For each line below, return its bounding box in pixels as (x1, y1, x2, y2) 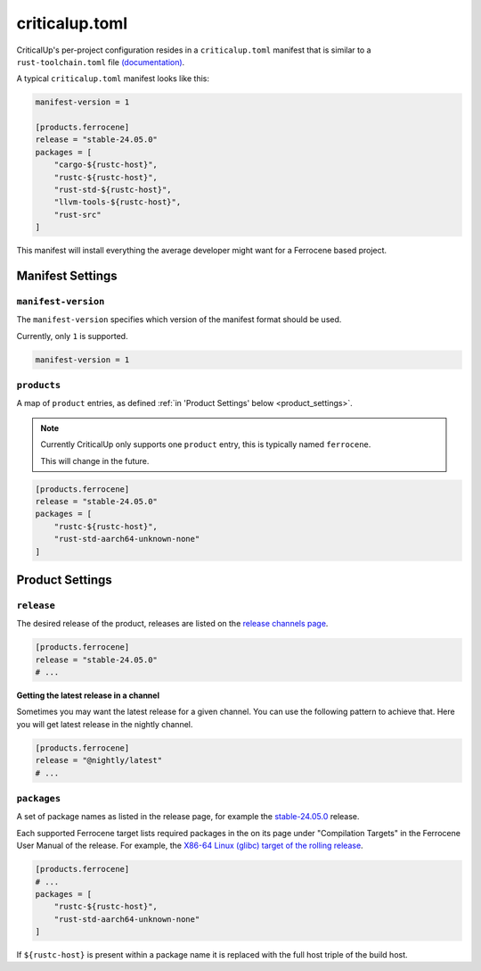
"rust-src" (53, 210, 102, 220)
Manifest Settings (16, 269, 118, 284)
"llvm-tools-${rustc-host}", (53, 197, 182, 207)
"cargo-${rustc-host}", (53, 160, 158, 170)
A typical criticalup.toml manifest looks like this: (16, 73, 209, 84)
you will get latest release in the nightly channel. (16, 718, 193, 729)
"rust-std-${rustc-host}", (53, 185, 173, 195)
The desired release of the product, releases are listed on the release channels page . (16, 618, 329, 629)
